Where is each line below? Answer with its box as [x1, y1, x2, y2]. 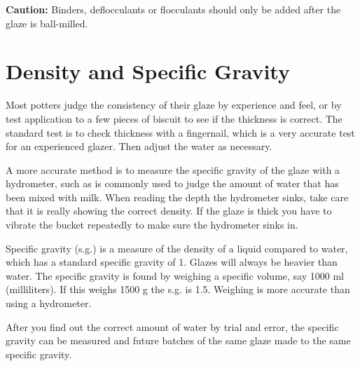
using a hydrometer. [6, 296, 92, 311]
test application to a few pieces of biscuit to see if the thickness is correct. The [6, 111, 342, 126]
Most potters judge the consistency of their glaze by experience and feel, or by [6, 97, 342, 112]
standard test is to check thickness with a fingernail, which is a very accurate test [6, 125, 355, 140]
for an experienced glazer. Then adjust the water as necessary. [6, 139, 272, 154]
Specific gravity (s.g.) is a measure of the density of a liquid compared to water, [6, 240, 348, 255]
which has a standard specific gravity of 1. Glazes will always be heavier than [6, 255, 338, 269]
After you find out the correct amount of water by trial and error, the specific [6, 319, 339, 334]
